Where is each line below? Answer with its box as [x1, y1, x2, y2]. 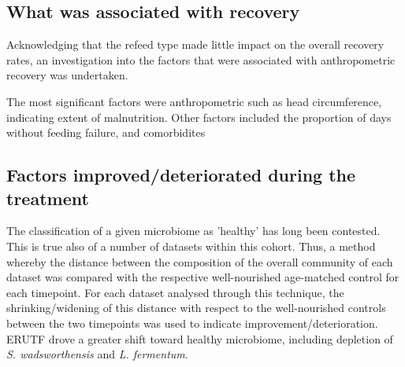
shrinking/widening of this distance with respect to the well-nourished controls [6, 299, 386, 316]
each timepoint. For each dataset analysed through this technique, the [6, 284, 344, 300]
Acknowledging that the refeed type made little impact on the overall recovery [6, 36, 385, 53]
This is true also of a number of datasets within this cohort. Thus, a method [6, 237, 376, 254]
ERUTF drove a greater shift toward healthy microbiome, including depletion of [6, 330, 393, 347]
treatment [6, 185, 89, 210]
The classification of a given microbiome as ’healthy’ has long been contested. [6, 222, 381, 239]
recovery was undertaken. [6, 67, 128, 83]
